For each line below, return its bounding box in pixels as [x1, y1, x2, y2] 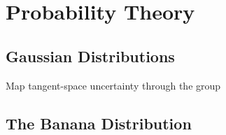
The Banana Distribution [6, 112, 192, 134]
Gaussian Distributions [6, 45, 175, 66]
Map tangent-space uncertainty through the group [6, 78, 221, 92]
